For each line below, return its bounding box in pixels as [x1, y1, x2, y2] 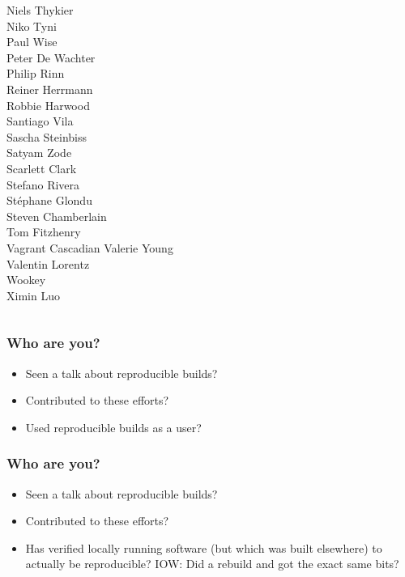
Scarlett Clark [6, 159, 77, 176]
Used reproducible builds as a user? [25, 418, 202, 435]
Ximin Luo [6, 286, 60, 303]
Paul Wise [6, 33, 58, 50]
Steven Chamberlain [6, 207, 107, 224]
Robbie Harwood [6, 96, 90, 113]
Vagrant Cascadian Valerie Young [6, 239, 173, 256]
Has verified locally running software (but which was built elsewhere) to [25, 539, 382, 556]
